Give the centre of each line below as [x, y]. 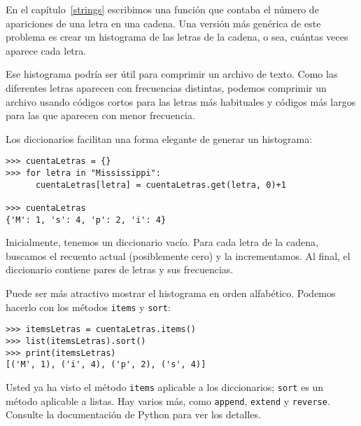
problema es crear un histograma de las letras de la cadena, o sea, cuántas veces [177, 37]
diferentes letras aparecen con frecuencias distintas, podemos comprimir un [166, 87]
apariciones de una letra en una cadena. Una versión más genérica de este [163, 23]
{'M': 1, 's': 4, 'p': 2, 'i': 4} [86, 220]
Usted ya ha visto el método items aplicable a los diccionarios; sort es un [165, 386]
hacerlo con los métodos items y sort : [88, 307]
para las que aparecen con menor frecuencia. [100, 115]
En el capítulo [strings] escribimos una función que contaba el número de [162, 9]
